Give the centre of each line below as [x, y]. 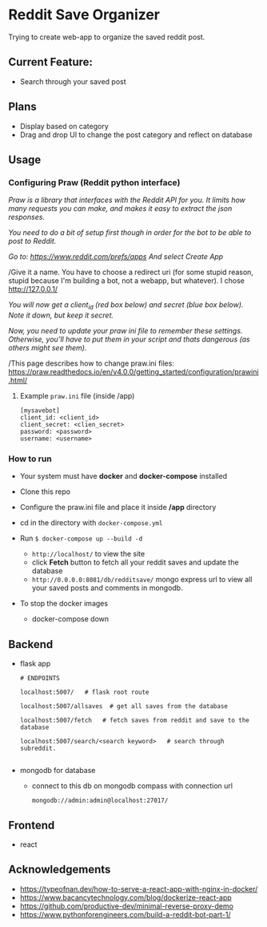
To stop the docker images [64, 604]
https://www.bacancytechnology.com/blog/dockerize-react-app [126, 897]
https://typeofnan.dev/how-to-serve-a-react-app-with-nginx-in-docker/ [139, 889]
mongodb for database [58, 771]
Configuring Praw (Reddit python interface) [94, 182]
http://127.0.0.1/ [33, 289]
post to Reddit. [32, 241]
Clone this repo [45, 492]
